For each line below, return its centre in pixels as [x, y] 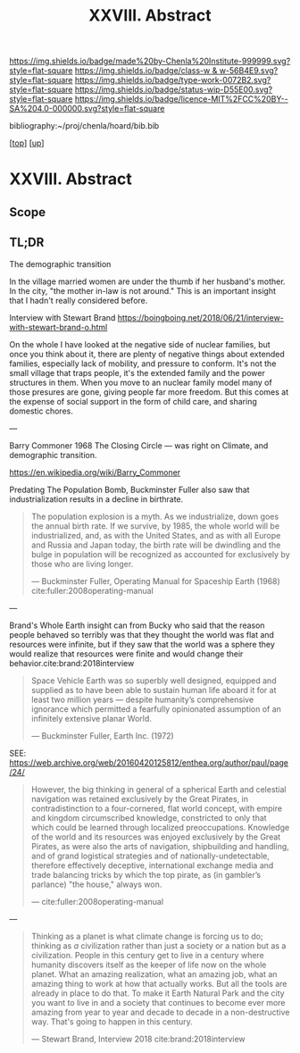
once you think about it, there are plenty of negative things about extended [147, 354]
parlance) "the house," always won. [96, 884]
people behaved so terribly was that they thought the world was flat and [142, 634]
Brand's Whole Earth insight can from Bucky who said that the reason [137, 625]
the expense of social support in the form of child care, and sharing [133, 401]
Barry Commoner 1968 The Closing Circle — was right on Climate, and [139, 445]
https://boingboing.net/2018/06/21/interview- [200, 317]
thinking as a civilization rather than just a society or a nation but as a [158, 945]
